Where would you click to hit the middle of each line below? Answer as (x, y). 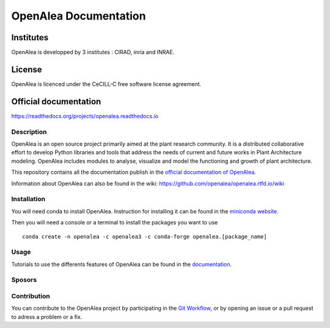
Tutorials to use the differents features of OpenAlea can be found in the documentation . (122, 264)
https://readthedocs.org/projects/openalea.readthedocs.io (85, 116)
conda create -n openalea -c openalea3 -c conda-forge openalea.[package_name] (145, 237)
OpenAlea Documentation (79, 16)
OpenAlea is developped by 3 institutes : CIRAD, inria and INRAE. (93, 52)
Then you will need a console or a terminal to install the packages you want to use (115, 223)
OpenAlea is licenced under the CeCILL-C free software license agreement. (106, 84)
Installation (28, 199)
